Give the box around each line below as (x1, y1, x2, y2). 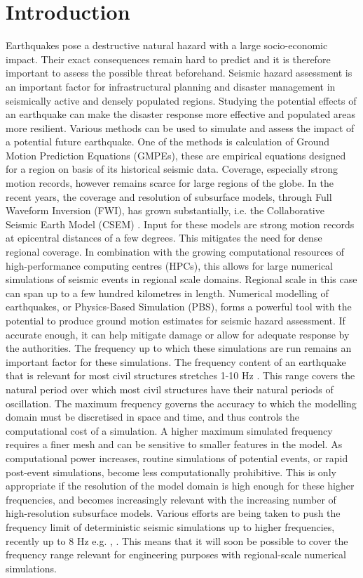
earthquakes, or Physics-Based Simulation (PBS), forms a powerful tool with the (6, 299, 352, 314)
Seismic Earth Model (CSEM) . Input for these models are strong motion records (6, 216, 355, 231)
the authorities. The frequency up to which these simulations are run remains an (6, 341, 352, 355)
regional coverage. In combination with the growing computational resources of (6, 244, 344, 259)
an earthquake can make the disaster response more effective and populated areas (6, 107, 356, 121)
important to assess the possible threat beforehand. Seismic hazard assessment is (6, 65, 352, 80)
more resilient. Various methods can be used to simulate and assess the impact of (6, 120, 355, 135)
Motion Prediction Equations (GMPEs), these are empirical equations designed (6, 147, 346, 162)
